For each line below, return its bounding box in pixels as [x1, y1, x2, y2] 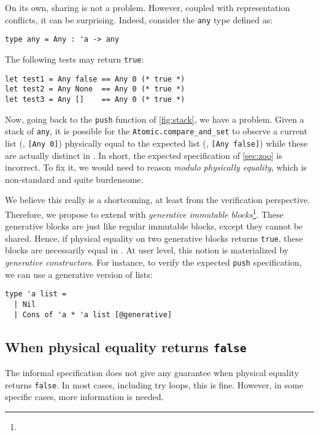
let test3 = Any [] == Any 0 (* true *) [5, 94, 185, 104]
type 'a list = [5, 290, 67, 299]
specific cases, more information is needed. [5, 390, 164, 403]
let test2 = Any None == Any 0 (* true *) [5, 85, 185, 94]
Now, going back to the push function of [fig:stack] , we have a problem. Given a [5, 112, 304, 125]
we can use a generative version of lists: [5, 268, 153, 280]
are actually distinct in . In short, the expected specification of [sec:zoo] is [5, 148, 282, 161]
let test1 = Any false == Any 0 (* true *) [5, 74, 185, 83]
